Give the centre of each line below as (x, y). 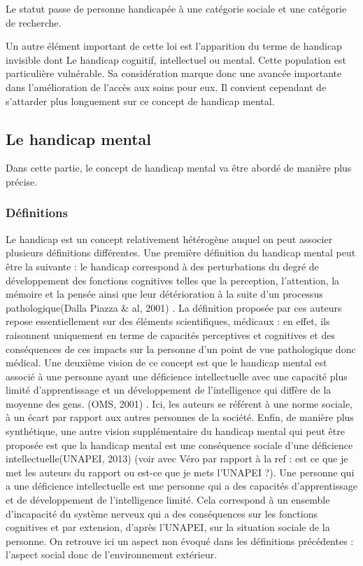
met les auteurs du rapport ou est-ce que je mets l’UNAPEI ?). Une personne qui (180, 472)
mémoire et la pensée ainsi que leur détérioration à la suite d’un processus (164, 294)
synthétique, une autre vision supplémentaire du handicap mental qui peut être (175, 431)
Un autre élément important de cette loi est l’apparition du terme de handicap (174, 46)
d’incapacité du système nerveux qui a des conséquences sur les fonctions (162, 513)
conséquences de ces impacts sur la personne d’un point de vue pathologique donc (181, 348)
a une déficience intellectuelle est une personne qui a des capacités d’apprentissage (181, 486)
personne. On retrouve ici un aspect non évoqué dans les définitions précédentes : (180, 540)
